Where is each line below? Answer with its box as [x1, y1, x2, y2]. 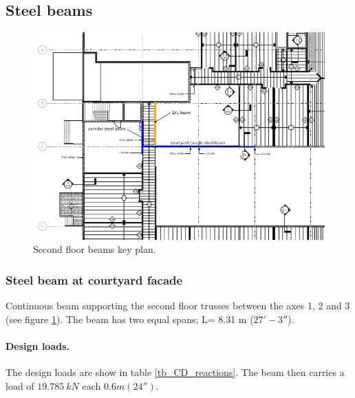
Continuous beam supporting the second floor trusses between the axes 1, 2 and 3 [6, 298, 350, 313]
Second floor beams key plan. [33, 242, 156, 256]
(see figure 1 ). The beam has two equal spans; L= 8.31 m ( [6, 311, 254, 326]
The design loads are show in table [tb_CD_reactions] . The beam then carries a [6, 365, 345, 379]
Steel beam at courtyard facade [6, 271, 183, 288]
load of [6, 378, 34, 393]
